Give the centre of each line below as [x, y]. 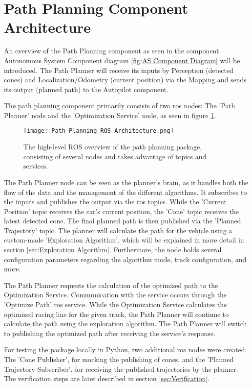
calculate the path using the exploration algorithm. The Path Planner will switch [126, 324]
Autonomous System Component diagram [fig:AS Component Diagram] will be [122, 60]
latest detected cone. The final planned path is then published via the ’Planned [123, 221]
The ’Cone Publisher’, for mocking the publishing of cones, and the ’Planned [119, 359]
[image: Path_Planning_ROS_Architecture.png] [99, 131]
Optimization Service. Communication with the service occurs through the [115, 295]
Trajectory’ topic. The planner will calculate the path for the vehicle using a [118, 230]
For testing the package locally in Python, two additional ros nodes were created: [126, 350]
